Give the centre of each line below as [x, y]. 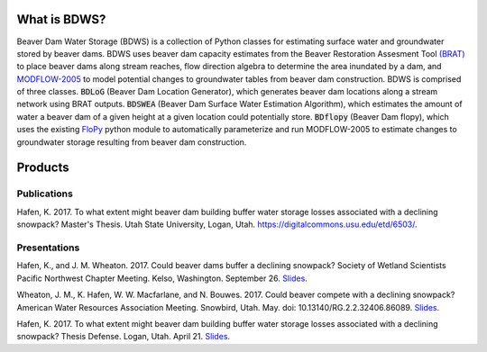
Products [43, 168]
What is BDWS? [61, 19]
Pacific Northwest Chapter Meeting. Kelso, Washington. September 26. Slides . [162, 278]
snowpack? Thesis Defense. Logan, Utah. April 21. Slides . [123, 337]
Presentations [48, 248]
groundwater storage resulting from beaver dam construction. [132, 142]
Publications [45, 194]
